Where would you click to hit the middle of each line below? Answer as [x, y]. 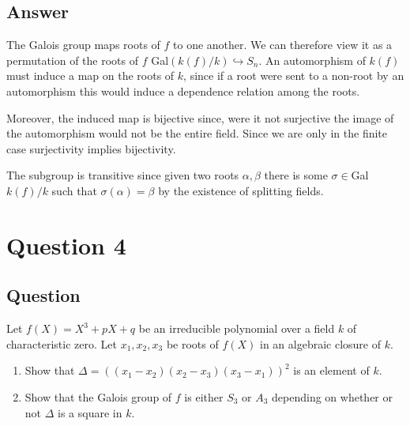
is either [204, 396]
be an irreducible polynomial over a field [237, 328]
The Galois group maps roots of [83, 45]
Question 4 [66, 245]
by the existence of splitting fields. [241, 190]
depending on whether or [333, 396]
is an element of [331, 370]
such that [74, 190]
